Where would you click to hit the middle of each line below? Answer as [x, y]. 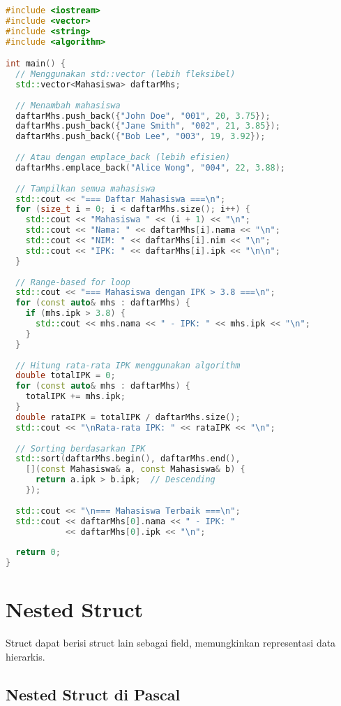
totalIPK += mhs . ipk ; [75, 397]
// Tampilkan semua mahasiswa [85, 188]
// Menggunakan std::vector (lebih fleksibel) [126, 74]
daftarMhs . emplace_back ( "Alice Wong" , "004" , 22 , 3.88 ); [151, 167]
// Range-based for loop [73, 282]
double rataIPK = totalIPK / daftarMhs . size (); [128, 417]
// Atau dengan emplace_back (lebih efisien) [123, 158]
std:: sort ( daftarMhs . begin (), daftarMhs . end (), [128, 459]
